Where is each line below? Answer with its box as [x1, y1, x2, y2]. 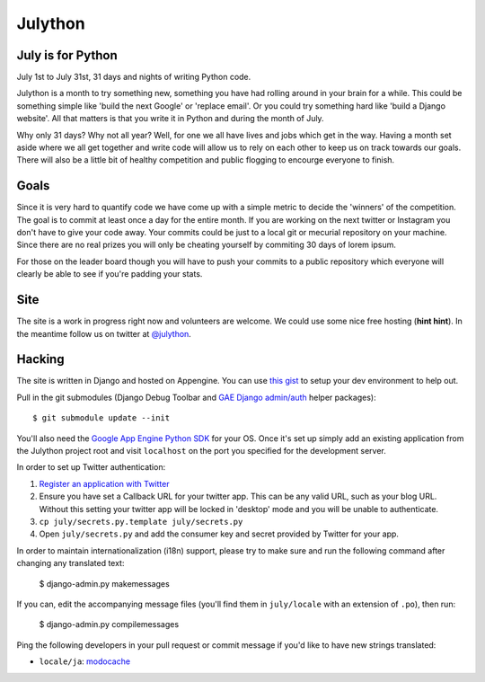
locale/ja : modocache [39, 656, 130, 667]
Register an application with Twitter [39, 478, 170, 489]
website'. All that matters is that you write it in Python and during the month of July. [16, 113, 324, 124]
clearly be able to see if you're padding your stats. [16, 269, 203, 279]
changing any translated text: [16, 558, 125, 569]
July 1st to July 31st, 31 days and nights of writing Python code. [16, 72, 251, 83]
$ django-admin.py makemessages [39, 578, 170, 589]
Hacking [16, 351, 65, 368]
